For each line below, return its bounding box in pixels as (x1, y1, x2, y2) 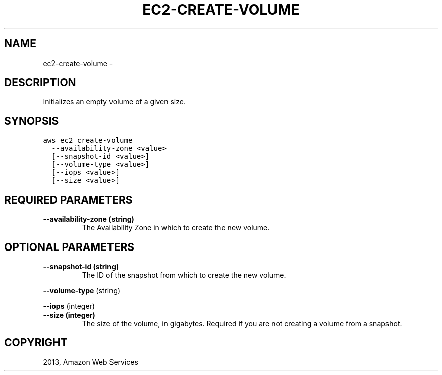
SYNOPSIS (4, 114, 59, 128)
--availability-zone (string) (43, 215, 134, 224)
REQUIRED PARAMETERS (4, 193, 133, 206)
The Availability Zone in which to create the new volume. (82, 223, 270, 232)
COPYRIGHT (4, 336, 68, 349)
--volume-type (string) (43, 286, 121, 295)
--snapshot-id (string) (43, 262, 119, 271)
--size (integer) (43, 310, 95, 319)
